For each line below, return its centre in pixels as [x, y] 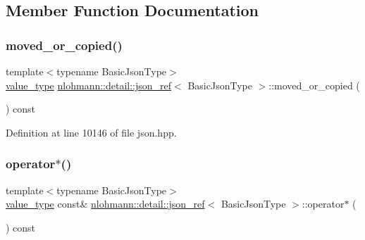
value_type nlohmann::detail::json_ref [89, 85]
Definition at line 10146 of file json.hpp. [91, 132]
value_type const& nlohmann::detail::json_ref [105, 204]
